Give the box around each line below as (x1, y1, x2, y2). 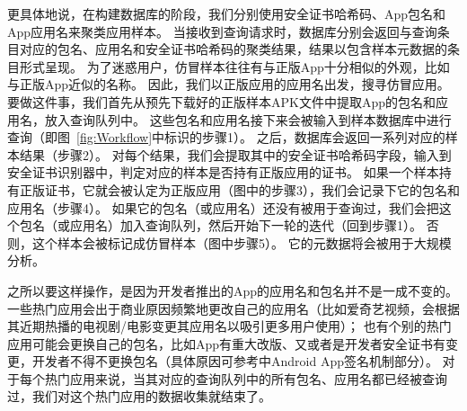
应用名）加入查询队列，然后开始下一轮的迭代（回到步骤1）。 (69, 216, 422, 235)
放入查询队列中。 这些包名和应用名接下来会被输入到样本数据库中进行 (44, 110, 452, 129)
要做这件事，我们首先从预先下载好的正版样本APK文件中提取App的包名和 (7, 92, 436, 111)
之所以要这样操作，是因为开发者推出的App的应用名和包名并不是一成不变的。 (7, 281, 459, 299)
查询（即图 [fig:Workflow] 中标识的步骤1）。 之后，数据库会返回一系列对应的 (7, 128, 445, 147)
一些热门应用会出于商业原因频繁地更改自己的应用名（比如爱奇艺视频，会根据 (7, 299, 460, 317)
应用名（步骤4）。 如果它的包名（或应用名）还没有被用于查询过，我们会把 (7, 198, 439, 217)
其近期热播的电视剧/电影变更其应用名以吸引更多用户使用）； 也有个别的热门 (7, 317, 452, 335)
